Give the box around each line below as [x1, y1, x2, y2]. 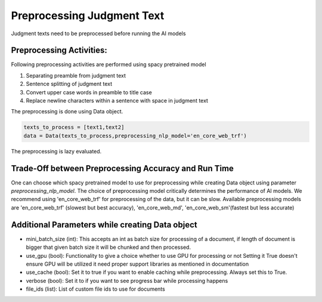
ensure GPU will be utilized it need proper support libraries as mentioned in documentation [26, 260, 249, 267]
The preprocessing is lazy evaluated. [11, 147, 102, 155]
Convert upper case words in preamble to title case [26, 88, 152, 95]
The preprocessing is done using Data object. [11, 108, 123, 115]
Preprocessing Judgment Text [11, 9, 165, 22]
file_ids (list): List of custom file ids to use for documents [26, 285, 165, 292]
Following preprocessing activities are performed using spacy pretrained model [11, 61, 206, 68]
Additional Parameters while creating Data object [11, 220, 197, 230]
